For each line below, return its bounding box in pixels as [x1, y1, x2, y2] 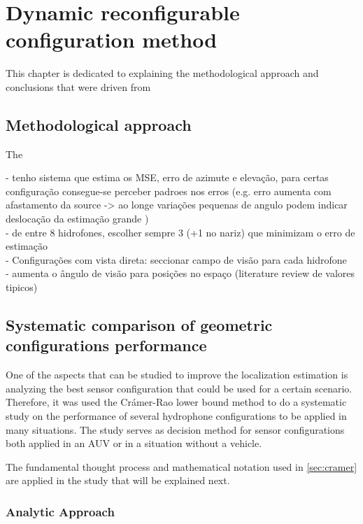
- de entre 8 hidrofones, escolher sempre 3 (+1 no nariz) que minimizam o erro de [6, 225, 355, 239]
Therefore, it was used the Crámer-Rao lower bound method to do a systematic [6, 395, 347, 409]
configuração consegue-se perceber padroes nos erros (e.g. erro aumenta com [6, 183, 332, 198]
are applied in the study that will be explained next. [6, 473, 230, 488]
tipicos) [6, 280, 38, 295]
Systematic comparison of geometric [6, 314, 273, 336]
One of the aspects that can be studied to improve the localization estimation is [6, 367, 348, 382]
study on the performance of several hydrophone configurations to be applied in [6, 409, 347, 423]
